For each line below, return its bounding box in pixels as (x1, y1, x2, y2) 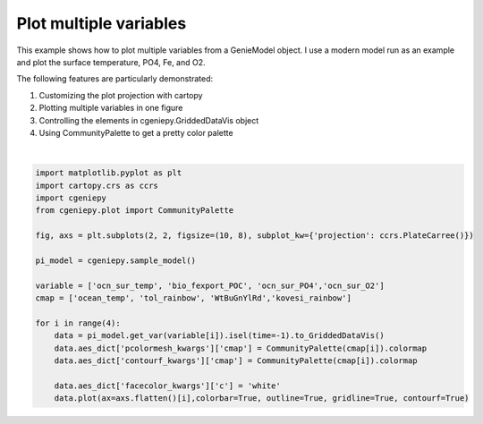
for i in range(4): (35, 318, 121, 328)
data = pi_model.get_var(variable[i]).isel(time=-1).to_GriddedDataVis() (54, 331, 385, 341)
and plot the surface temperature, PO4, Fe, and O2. (16, 56, 206, 67)
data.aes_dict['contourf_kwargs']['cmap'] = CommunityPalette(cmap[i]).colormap (54, 356, 418, 366)
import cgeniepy (35, 193, 107, 203)
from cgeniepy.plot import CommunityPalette (35, 206, 234, 216)
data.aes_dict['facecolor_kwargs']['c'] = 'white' (54, 380, 281, 391)
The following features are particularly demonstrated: (16, 73, 214, 84)
